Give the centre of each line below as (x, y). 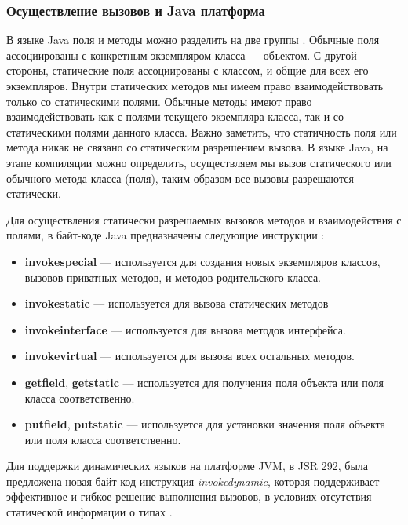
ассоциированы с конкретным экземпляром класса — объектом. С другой (182, 55)
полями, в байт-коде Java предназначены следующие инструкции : (166, 235)
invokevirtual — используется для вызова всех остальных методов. (189, 356)
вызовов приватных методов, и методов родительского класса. (173, 277)
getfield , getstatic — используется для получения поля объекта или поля (204, 382)
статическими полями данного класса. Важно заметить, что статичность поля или (202, 131)
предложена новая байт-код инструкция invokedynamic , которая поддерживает (193, 481)
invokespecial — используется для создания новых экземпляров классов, (202, 261)
